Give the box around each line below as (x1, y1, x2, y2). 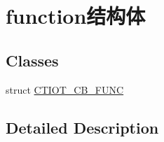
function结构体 (6, 1, 146, 30)
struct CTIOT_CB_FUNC (6, 82, 124, 97)
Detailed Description (6, 116, 159, 138)
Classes (6, 49, 59, 71)
